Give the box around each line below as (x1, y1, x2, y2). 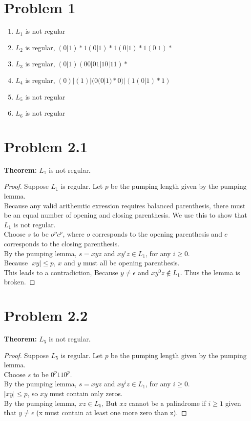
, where (63, 229, 84, 239)
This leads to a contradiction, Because (4, 267, 118, 277)
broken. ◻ (4, 277, 35, 287)
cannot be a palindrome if (128, 398, 206, 408)
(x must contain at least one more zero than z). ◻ (36, 407, 187, 418)
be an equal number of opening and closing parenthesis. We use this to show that (4, 210, 247, 220)
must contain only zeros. (49, 388, 123, 399)
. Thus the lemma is (180, 267, 240, 277)
